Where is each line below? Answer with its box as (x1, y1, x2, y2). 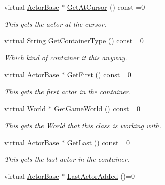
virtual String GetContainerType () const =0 (4, 35, 144, 46)
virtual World (4, 103, 46, 113)
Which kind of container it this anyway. (4, 52, 127, 63)
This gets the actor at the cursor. (4, 18, 107, 29)
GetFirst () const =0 (67, 69, 131, 80)
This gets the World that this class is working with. (4, 120, 161, 131)
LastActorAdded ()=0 (67, 170, 135, 181)
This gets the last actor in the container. (4, 154, 129, 164)
